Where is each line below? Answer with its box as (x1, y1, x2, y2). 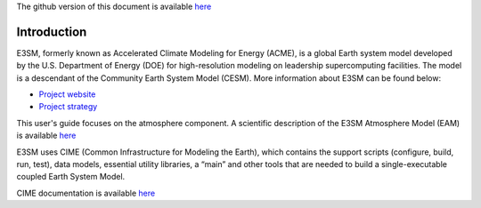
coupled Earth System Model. (16, 172, 126, 182)
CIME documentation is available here (16, 188, 156, 198)
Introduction (16, 24, 87, 39)
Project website (38, 89, 96, 100)
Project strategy (38, 101, 98, 112)
